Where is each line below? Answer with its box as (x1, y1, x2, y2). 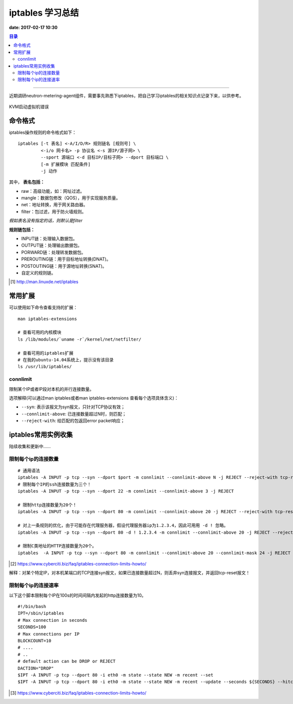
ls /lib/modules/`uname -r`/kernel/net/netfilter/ (18, 336, 142, 342)
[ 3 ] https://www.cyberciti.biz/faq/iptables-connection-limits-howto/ (10, 690, 146, 696)
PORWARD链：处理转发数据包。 (21, 249, 86, 255)
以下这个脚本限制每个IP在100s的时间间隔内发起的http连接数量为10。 (9, 592, 146, 598)
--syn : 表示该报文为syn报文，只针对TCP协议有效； (21, 404, 126, 410)
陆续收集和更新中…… (9, 444, 51, 449)
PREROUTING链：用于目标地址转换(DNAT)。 (21, 256, 111, 262)
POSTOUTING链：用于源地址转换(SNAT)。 (21, 263, 107, 269)
